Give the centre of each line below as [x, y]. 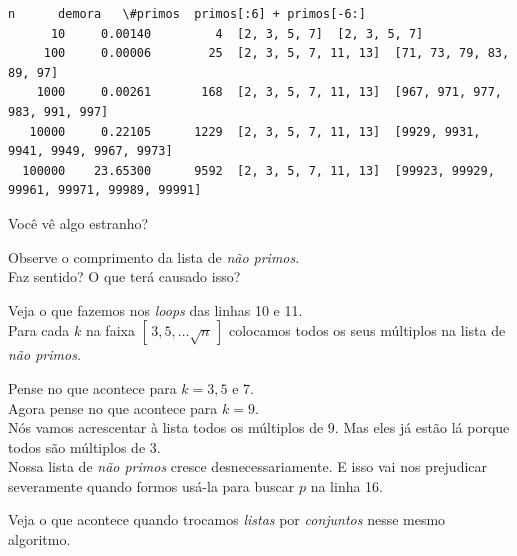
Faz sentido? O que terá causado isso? [124, 276]
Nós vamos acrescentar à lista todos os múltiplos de [166, 427]
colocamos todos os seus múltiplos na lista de [367, 330]
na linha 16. [347, 485]
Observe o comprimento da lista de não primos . [154, 256]
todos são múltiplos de [77, 446]
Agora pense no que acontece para [113, 407]
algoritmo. [39, 539]
